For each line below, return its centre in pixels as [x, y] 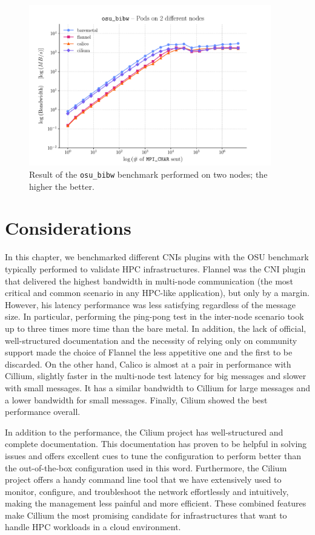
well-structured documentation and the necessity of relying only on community [151, 340]
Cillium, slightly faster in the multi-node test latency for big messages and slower [156, 376]
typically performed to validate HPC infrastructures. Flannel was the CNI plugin [155, 269]
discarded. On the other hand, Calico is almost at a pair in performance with [148, 364]
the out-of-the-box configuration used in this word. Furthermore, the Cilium [146, 467]
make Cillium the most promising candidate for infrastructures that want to [146, 515]
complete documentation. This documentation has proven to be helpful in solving [156, 444]
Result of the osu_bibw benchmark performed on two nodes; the [148, 174]
